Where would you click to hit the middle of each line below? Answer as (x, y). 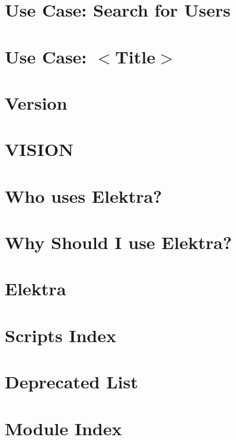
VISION (39, 149)
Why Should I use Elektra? (118, 242)
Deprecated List (71, 382)
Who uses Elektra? (84, 195)
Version (36, 102)
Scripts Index (60, 335)
